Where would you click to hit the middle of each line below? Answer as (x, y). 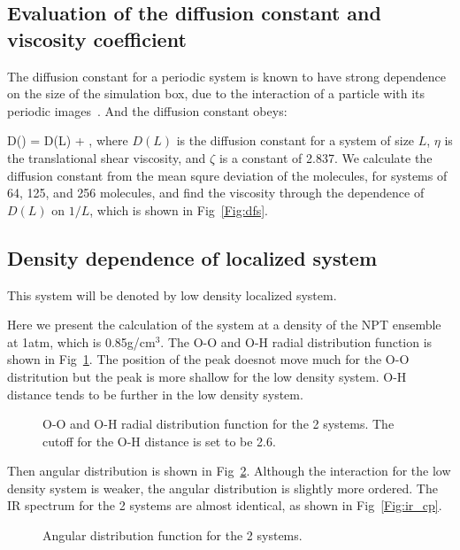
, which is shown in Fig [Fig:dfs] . (179, 209)
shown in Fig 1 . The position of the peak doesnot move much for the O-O (208, 359)
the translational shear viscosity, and (107, 157)
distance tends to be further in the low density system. (155, 394)
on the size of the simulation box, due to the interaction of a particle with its (216, 93)
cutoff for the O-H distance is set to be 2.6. (159, 441)
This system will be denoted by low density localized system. (172, 294)
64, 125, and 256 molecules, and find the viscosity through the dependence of (216, 193)
